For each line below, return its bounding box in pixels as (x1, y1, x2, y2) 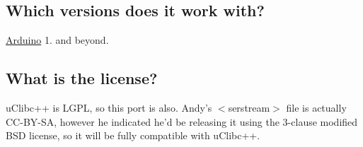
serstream (228, 100, 270, 114)
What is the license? (6, 67, 158, 89)
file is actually (286, 100, 347, 114)
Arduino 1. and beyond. (6, 33, 109, 47)
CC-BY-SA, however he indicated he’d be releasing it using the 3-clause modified (6, 114, 358, 129)
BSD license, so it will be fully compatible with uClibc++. (6, 128, 260, 143)
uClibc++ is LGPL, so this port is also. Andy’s (6, 100, 212, 114)
